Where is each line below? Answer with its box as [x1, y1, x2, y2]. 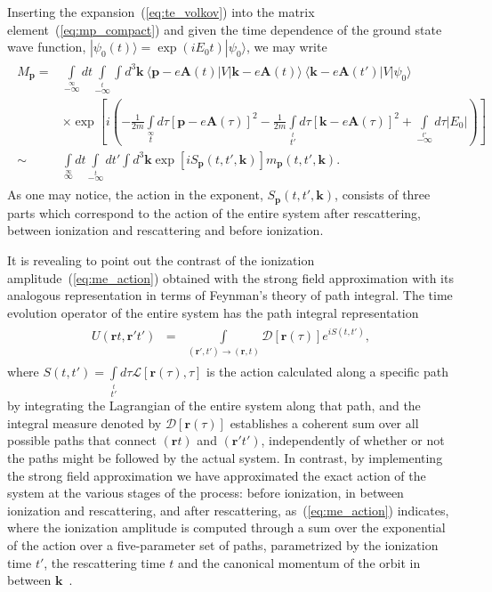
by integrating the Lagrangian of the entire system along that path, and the [7, 396, 421, 415]
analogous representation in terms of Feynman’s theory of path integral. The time [7, 286, 453, 304]
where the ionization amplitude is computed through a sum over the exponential [7, 518, 446, 537]
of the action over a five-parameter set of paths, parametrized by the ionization [7, 535, 439, 554]
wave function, [7, 37, 86, 56]
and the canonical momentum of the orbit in [177, 553, 421, 572]
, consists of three [335, 185, 431, 204]
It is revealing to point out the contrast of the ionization [7, 251, 315, 270]
